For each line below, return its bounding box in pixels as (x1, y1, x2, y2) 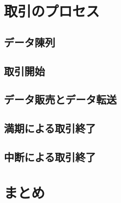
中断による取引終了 (4, 149, 96, 164)
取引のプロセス (4, 1, 100, 21)
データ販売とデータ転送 (4, 92, 117, 107)
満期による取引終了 (4, 121, 96, 136)
